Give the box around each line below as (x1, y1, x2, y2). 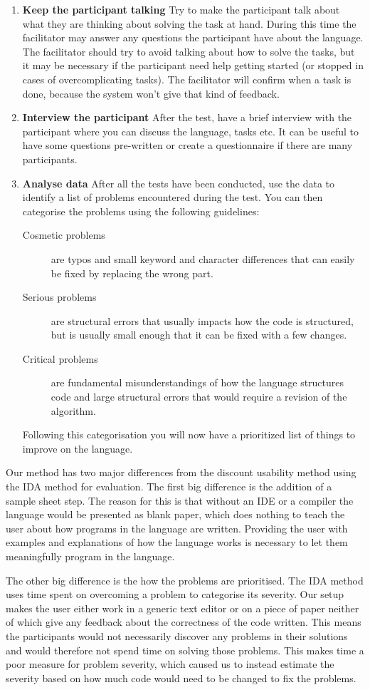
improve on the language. (22, 441, 133, 455)
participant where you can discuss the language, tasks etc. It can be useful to (22, 123, 359, 138)
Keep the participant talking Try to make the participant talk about (22, 2, 340, 16)
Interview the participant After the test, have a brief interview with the (22, 110, 352, 125)
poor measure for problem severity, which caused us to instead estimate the (6, 656, 334, 671)
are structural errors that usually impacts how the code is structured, (51, 313, 354, 328)
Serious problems (22, 289, 97, 304)
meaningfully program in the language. (6, 549, 175, 563)
